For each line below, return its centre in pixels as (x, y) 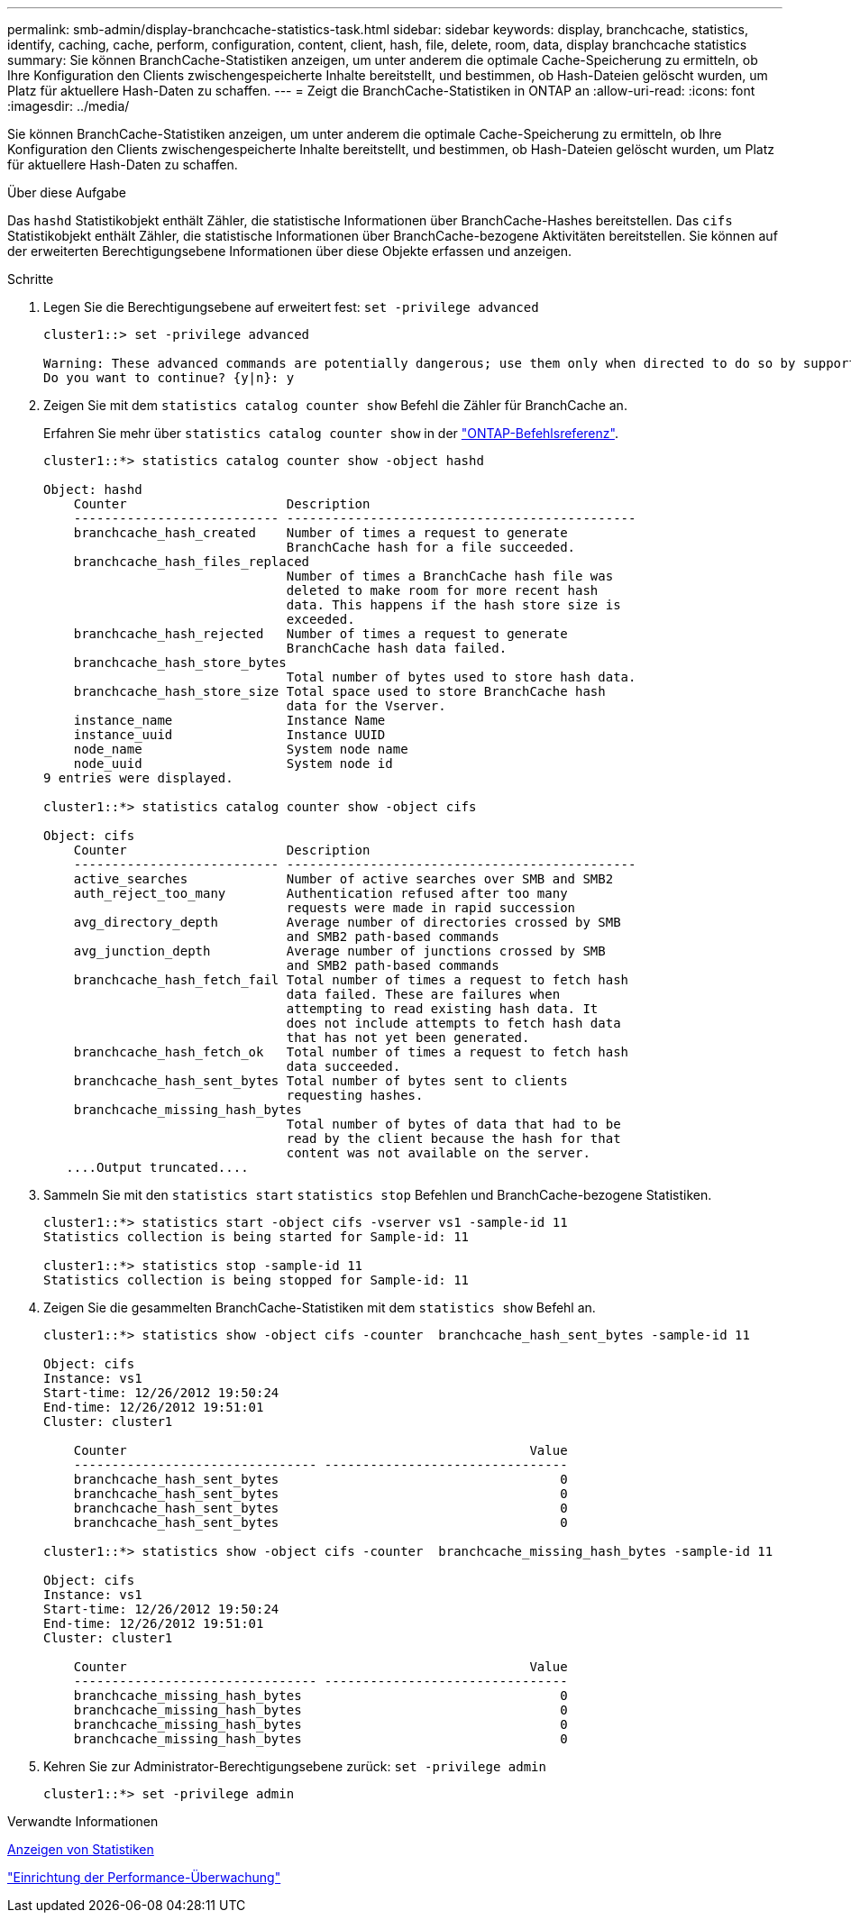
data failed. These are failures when (423, 994)
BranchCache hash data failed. (397, 648)
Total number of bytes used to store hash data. (461, 677)
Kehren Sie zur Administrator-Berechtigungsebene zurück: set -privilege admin (295, 1766)
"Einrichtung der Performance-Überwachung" (144, 1877)
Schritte (31, 279)
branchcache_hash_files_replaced (192, 562)
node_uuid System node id (233, 763)
